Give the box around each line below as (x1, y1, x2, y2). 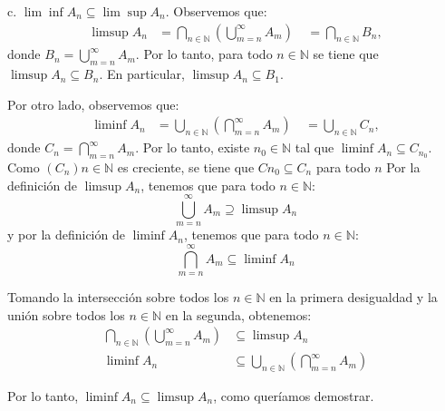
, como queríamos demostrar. (213, 387, 374, 406)
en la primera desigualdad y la (269, 288, 438, 307)
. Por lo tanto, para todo (135, 44, 273, 64)
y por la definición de (7, 225, 125, 244)
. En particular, (99, 64, 185, 83)
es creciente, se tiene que (117, 158, 255, 177)
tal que (295, 138, 334, 157)
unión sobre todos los (7, 305, 125, 324)
